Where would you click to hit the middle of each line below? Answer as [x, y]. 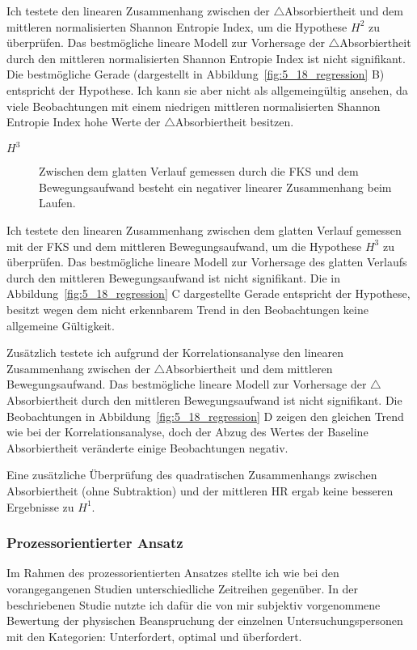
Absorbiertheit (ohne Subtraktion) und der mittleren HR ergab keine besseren [200, 490]
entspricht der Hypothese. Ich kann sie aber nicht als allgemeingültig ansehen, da [207, 89]
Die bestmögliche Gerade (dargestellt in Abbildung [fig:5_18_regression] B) [196, 74]
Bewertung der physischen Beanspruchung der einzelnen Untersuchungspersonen [205, 620]
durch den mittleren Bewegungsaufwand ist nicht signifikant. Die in [173, 277]
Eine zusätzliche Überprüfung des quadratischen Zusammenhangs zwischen [192, 475]
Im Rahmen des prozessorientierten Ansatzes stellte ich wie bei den [173, 573]
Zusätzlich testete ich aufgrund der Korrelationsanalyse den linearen [175, 353]
